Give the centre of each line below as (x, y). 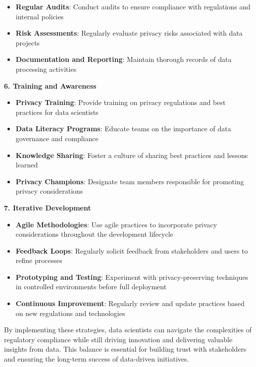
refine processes (39, 260)
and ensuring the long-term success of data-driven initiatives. (97, 359)
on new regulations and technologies (70, 313)
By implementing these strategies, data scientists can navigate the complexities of (128, 330)
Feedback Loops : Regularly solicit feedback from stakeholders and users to (132, 250)
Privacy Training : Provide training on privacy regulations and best (121, 102)
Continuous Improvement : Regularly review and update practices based (130, 303)
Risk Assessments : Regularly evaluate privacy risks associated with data (129, 33)
